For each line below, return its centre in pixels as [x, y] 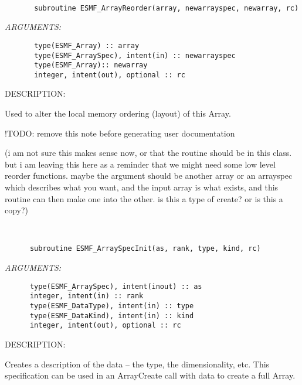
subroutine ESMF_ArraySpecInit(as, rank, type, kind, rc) [145, 249]
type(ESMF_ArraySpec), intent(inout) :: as [116, 286]
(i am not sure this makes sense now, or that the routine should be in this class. [148, 153]
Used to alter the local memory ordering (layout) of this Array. [118, 113]
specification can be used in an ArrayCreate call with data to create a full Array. [150, 375]
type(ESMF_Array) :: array [87, 45]
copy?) [17, 210]
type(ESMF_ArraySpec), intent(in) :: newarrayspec [135, 55]
